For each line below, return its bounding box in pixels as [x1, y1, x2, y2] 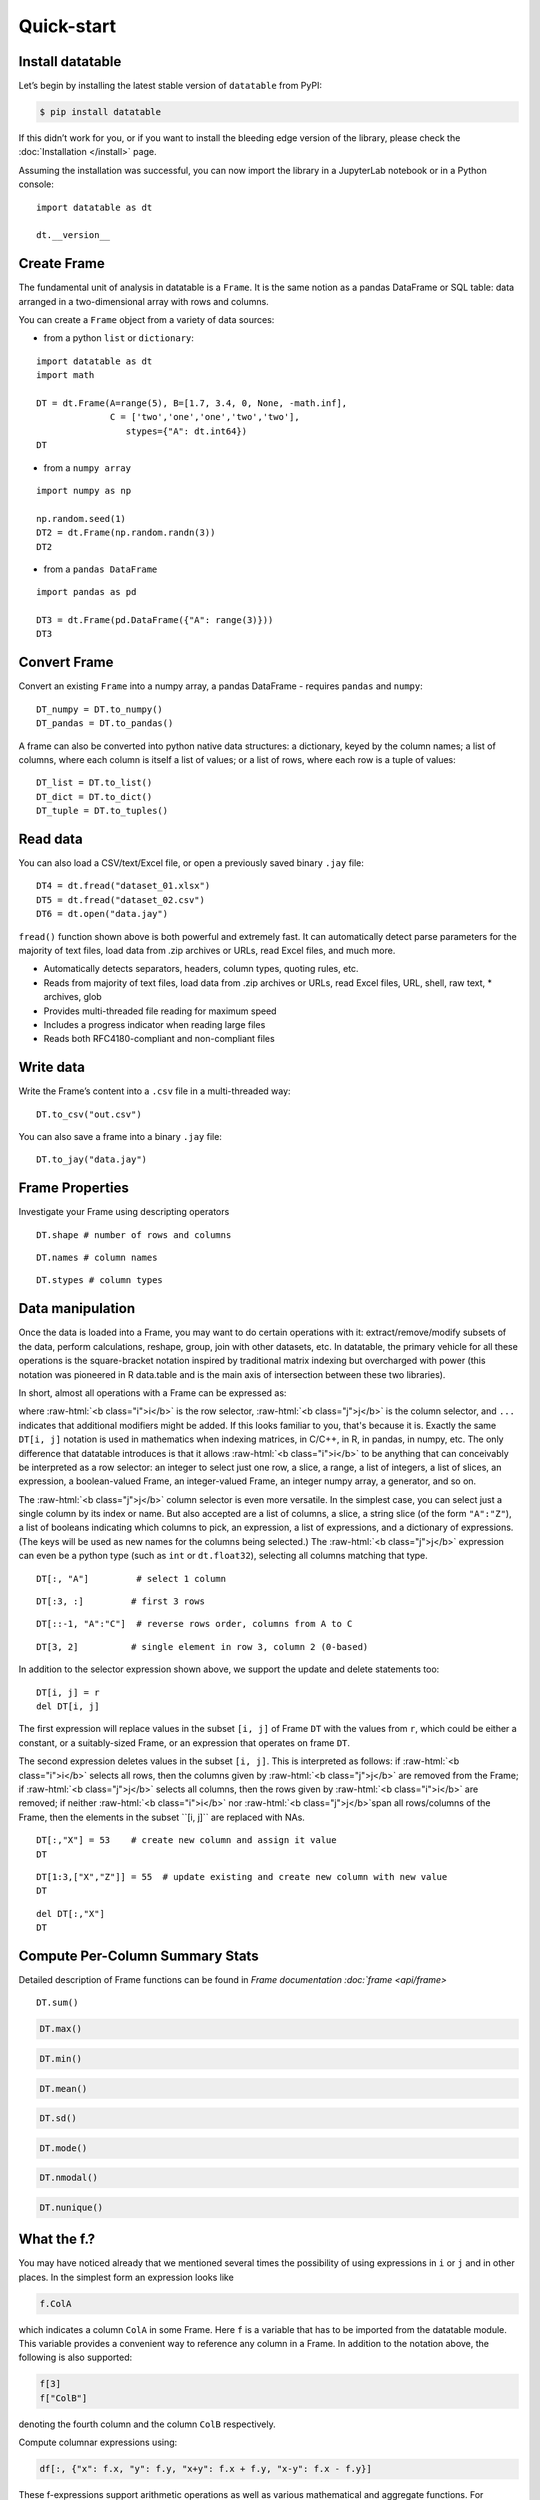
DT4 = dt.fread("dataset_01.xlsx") [36, 880, 211, 892]
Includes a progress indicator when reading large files [43, 1018, 266, 1030]
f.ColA [39, 2298, 72, 2309]
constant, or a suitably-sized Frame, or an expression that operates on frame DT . [18, 1736, 350, 1749]
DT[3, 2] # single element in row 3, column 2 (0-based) [36, 1641, 369, 1652]
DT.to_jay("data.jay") [36, 1154, 148, 1165]
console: [18, 178, 55, 190]
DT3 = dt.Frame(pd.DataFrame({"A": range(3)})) [36, 615, 274, 626]
